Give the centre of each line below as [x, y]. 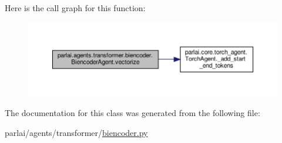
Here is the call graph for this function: [75, 8]
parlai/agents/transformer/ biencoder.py [76, 132]
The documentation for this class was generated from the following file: [132, 113]
